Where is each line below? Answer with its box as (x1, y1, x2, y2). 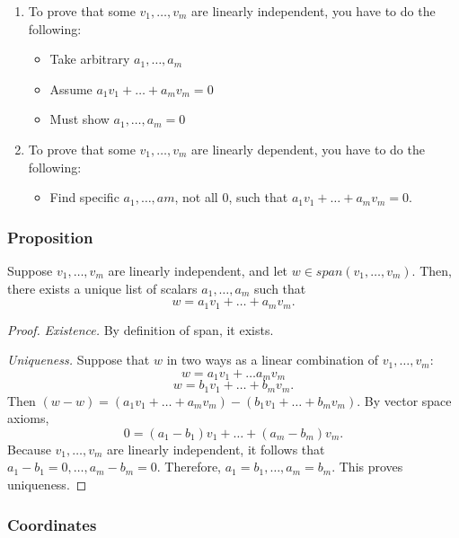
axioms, (7, 409, 49, 428)
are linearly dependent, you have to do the (191, 139, 425, 158)
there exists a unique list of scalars (7, 278, 198, 297)
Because (7, 439, 51, 458)
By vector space (364, 391, 452, 410)
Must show (49, 110, 110, 128)
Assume (49, 79, 93, 98)
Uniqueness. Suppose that (7, 350, 150, 369)
